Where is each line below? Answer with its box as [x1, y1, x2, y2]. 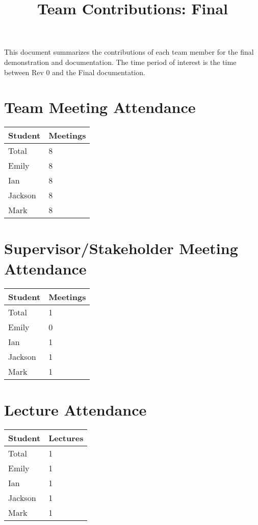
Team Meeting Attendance [4, 97, 196, 118]
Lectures [48, 431, 84, 444]
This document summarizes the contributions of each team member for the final [4, 47, 254, 57]
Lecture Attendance [4, 399, 147, 420]
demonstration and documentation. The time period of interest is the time [4, 56, 237, 67]
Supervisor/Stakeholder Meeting [4, 238, 238, 259]
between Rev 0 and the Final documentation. [4, 66, 145, 77]
